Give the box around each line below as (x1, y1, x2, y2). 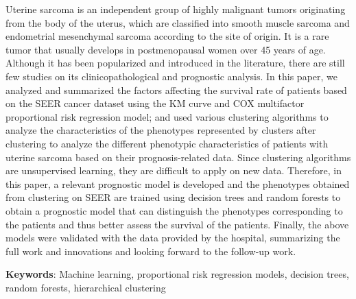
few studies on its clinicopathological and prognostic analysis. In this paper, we (5, 69, 338, 83)
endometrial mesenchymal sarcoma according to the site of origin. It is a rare (5, 29, 329, 43)
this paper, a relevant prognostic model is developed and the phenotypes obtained (5, 176, 350, 191)
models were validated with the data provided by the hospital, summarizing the (5, 230, 340, 245)
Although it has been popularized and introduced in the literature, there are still (5, 56, 345, 70)
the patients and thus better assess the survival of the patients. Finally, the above (5, 217, 349, 231)
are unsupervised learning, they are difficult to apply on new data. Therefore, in (5, 163, 342, 178)
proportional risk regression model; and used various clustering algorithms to (5, 109, 329, 123)
